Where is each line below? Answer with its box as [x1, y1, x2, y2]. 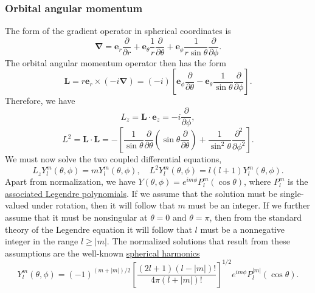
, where [243, 175, 271, 188]
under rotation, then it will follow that [31, 199, 175, 212]
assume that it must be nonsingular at [5, 211, 148, 223]
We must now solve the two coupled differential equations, [5, 153, 222, 165]
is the [288, 175, 308, 188]
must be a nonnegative [200, 222, 285, 235]
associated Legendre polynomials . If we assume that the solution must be [5, 187, 277, 199]
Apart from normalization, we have [5, 175, 136, 188]
